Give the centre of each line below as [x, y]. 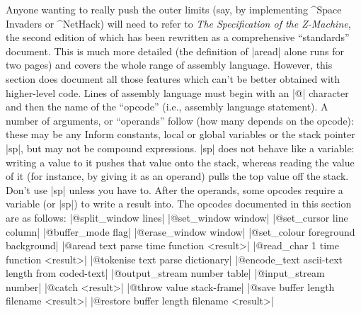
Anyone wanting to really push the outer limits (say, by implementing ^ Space [174, 9]
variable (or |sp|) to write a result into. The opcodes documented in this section [179, 204]
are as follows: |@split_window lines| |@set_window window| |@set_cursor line [177, 217]
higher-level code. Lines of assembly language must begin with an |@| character [177, 92]
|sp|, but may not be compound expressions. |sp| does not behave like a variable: [180, 148]
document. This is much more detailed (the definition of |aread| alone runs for [175, 51]
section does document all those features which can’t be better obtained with [173, 78]
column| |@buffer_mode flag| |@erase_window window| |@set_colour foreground [180, 231]
